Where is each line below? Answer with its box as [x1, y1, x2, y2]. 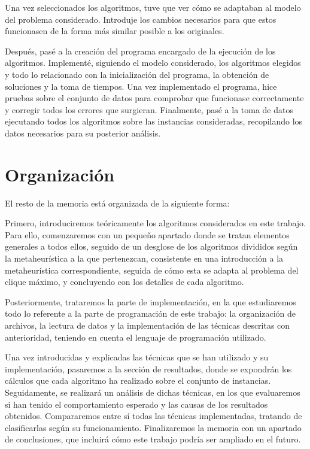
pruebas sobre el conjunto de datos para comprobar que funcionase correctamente [5, 92, 304, 104]
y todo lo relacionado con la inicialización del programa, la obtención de [5, 68, 269, 80]
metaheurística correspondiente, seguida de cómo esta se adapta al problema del [5, 263, 299, 276]
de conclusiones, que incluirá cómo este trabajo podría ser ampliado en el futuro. [5, 433, 301, 445]
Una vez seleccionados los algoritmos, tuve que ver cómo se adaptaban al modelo [5, 1, 301, 13]
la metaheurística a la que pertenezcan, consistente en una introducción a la [5, 252, 284, 265]
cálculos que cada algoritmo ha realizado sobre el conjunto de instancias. [5, 374, 271, 387]
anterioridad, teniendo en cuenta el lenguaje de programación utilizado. [5, 330, 266, 343]
